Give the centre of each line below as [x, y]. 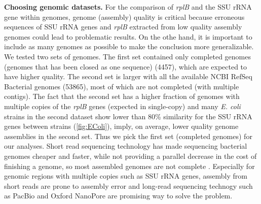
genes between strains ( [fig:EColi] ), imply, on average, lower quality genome [121, 126]
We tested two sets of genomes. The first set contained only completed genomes [127, 56]
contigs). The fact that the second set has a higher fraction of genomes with [122, 96]
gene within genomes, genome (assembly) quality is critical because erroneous [124, 16]
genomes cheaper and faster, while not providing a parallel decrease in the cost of [130, 156]
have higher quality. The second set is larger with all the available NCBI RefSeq [128, 76]
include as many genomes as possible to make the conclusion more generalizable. [129, 46]
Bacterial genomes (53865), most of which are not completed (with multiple [122, 86]
